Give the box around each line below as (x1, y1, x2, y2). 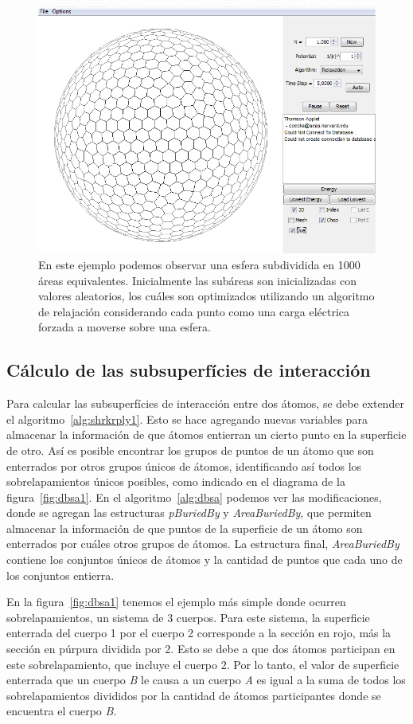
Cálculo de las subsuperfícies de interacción (6, 358, 371, 382)
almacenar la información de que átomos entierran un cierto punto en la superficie (6, 426, 407, 443)
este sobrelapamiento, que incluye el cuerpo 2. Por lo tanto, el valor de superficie (6, 656, 399, 672)
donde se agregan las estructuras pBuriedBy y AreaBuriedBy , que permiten (6, 504, 372, 521)
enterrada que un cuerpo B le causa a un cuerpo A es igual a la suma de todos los (6, 671, 406, 688)
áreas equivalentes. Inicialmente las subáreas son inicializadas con (38, 272, 357, 288)
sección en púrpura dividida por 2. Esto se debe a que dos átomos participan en (6, 640, 395, 657)
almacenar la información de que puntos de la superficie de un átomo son (6, 519, 363, 536)
